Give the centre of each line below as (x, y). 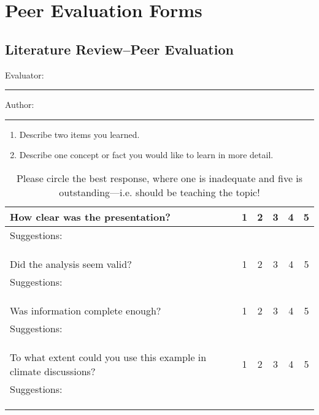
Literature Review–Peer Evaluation (119, 49)
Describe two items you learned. (79, 134)
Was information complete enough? (86, 310)
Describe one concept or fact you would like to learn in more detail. (146, 155)
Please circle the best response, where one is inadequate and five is (159, 178)
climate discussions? (53, 371)
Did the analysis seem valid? (71, 264)
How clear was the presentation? (90, 216)
